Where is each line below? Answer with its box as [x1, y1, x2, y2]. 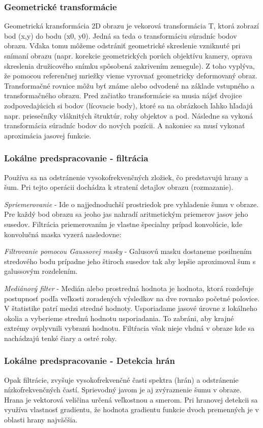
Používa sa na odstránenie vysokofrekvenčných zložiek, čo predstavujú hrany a [4, 172, 248, 182]
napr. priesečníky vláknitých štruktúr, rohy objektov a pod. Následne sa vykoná [4, 110, 253, 121]
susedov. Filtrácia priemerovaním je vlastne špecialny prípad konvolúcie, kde [4, 218, 243, 229]
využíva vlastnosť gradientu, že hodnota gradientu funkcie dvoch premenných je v [4, 404, 259, 415]
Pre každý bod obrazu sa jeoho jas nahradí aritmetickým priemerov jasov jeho [4, 209, 248, 219]
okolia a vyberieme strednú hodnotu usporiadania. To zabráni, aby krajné [4, 312, 234, 323]
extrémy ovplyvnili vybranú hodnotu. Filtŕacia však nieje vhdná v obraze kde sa [4, 323, 255, 333]
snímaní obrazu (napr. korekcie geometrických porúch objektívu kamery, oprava [4, 50, 252, 61]
